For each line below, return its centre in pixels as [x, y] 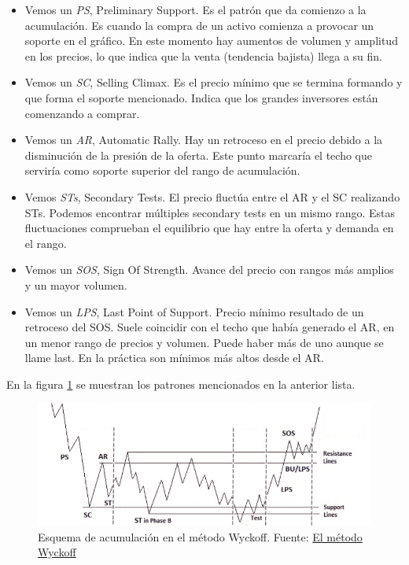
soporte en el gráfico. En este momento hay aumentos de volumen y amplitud [211, 41]
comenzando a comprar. [82, 113]
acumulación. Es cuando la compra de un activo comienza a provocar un [199, 25]
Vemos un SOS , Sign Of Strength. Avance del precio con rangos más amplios [209, 270]
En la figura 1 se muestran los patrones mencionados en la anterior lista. [181, 384]
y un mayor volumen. [76, 284]
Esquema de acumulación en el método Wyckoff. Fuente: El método [200, 536]
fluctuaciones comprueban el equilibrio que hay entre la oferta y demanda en [209, 228]
